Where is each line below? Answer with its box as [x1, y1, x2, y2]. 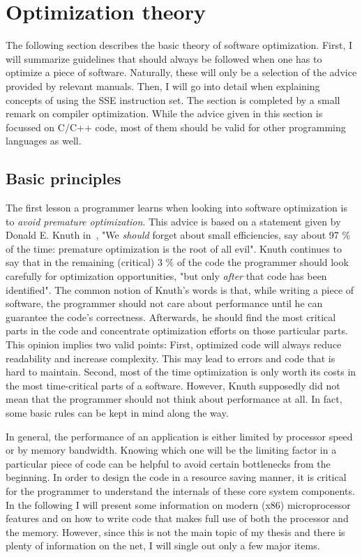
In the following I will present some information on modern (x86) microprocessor [6, 497, 351, 512]
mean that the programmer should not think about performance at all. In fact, [6, 392, 342, 406]
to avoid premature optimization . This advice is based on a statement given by [6, 214, 341, 228]
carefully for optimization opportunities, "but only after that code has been [6, 269, 327, 283]
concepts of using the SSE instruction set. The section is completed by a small [6, 92, 340, 107]
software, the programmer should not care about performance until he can [6, 296, 323, 311]
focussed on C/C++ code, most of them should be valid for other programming [6, 119, 346, 134]
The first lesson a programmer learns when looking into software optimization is [6, 200, 347, 215]
